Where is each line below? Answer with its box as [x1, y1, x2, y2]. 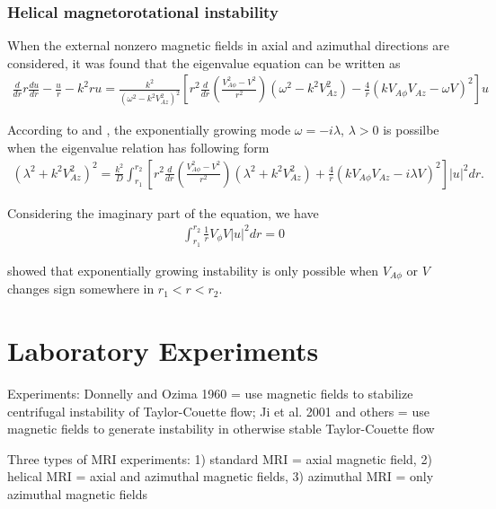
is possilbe [383, 120, 439, 139]
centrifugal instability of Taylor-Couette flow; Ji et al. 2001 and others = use [7, 401, 430, 420]
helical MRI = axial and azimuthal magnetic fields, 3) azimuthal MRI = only [7, 467, 434, 486]
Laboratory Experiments [7, 332, 319, 369]
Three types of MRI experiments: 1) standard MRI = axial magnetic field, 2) [7, 449, 432, 468]
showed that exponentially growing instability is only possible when [7, 260, 379, 279]
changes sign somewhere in [7, 279, 155, 298]
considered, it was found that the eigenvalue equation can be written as [7, 53, 401, 72]
